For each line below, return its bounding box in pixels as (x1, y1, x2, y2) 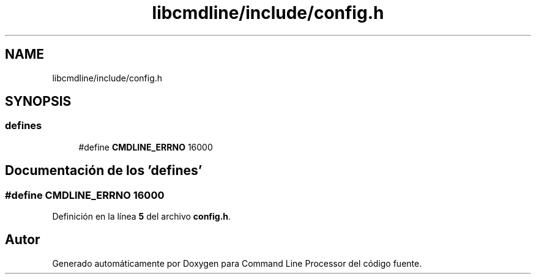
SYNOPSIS (5, 94, 72, 110)
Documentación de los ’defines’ (5, 163, 203, 179)
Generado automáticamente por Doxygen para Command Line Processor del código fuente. (52, 258, 422, 269)
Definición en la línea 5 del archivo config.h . (52, 211, 231, 222)
